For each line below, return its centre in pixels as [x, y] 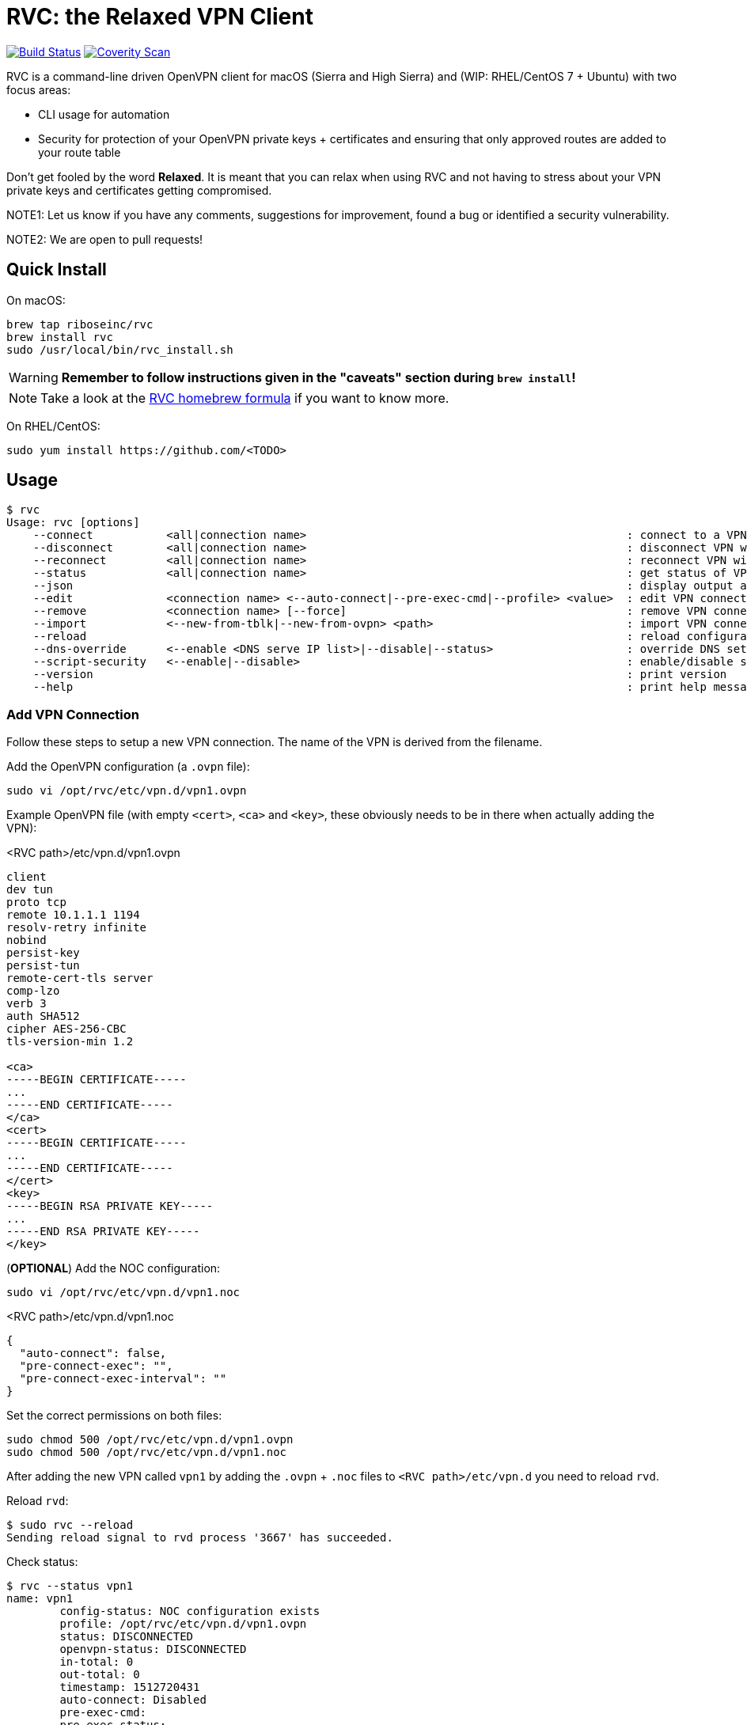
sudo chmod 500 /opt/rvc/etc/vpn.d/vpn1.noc [147, 1452]
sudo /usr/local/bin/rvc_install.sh [120, 349]
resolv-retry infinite [77, 928]
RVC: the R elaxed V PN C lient [160, 17]
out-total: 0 [100, 1675]
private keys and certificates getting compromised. [139, 190]
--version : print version [380, 675]
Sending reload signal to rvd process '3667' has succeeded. [200, 1538]
